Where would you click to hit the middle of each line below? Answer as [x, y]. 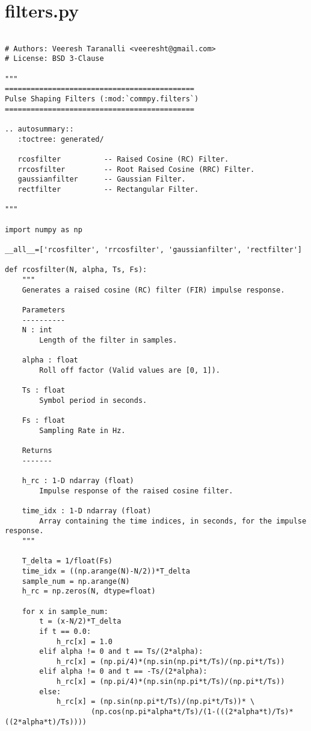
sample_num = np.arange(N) [76, 581]
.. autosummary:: [39, 129]
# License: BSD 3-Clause [54, 59]
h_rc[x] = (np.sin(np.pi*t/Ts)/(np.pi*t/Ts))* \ [155, 702]
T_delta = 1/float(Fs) [67, 561]
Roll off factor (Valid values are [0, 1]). [130, 370]
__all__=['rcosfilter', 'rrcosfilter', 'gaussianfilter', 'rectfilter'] [153, 249]
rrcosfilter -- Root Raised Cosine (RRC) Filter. [136, 169]
